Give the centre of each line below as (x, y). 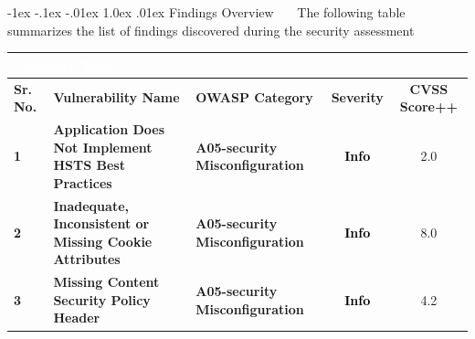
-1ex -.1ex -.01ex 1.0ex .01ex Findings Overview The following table (206, 12)
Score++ (429, 106)
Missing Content (106, 282)
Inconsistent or (101, 223)
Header (77, 318)
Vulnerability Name (116, 97)
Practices (83, 182)
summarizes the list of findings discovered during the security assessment (211, 30)
